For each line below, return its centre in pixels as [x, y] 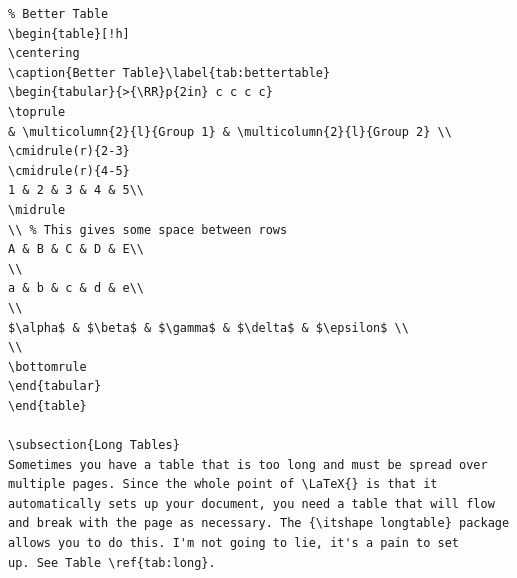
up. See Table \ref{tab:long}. [112, 562]
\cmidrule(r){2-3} [69, 151]
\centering [44, 53]
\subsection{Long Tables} [94, 445]
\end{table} [47, 405]
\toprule [37, 111]
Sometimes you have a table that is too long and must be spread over [248, 464]
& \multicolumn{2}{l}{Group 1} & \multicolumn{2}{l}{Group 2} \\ [230, 131]
